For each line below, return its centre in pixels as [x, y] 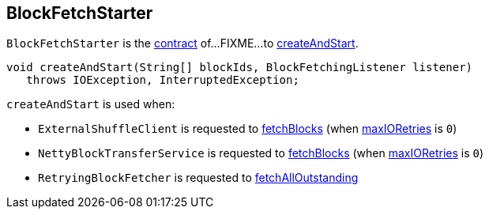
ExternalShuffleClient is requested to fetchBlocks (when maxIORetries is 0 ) [248, 129]
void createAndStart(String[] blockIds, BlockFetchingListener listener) [240, 68]
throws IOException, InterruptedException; [163, 80]
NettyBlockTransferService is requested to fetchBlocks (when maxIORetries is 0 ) [261, 153]
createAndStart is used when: [91, 104]
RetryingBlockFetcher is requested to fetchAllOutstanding [198, 178]
